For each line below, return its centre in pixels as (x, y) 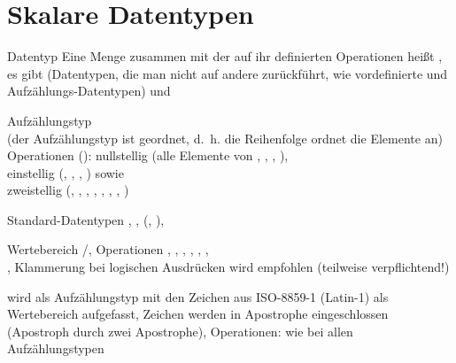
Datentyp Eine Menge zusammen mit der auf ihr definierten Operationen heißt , (225, 56)
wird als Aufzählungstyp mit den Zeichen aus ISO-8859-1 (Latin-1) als (198, 296)
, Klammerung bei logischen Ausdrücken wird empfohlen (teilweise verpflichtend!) (228, 267)
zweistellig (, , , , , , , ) (68, 190)
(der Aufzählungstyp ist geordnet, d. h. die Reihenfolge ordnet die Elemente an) (225, 138)
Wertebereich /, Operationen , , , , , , (108, 249)
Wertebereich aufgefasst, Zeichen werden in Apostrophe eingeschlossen (198, 314)
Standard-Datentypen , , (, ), (86, 219)
